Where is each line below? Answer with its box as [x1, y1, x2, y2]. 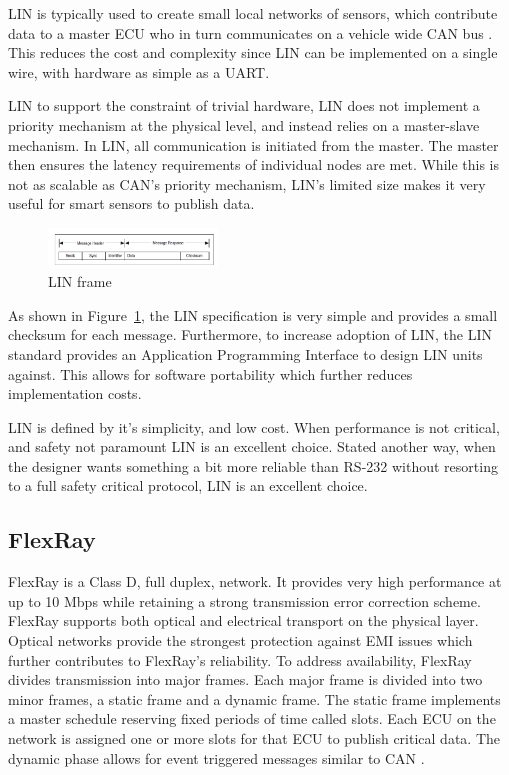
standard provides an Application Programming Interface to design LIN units [8, 343, 483, 364]
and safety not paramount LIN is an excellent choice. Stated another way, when [8, 436, 496, 457]
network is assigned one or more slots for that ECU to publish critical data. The [8, 728, 501, 749]
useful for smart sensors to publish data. [8, 193, 255, 214]
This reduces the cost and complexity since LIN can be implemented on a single [8, 42, 498, 63]
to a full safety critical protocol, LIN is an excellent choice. [8, 475, 368, 496]
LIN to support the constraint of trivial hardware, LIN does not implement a [8, 95, 480, 116]
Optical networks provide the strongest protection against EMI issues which [8, 630, 473, 651]
